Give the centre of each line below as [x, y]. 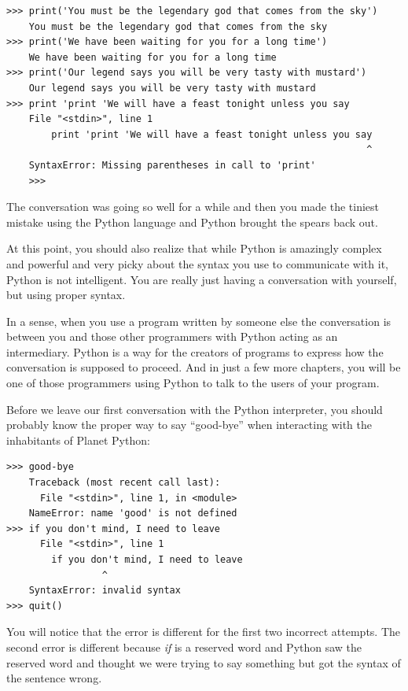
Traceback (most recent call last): [125, 483]
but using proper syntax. [66, 295]
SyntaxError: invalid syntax [105, 591]
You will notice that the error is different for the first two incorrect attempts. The [204, 632]
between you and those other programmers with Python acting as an [172, 336]
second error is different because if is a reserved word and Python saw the [184, 647]
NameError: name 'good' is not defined [133, 514]
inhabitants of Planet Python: [78, 440]
